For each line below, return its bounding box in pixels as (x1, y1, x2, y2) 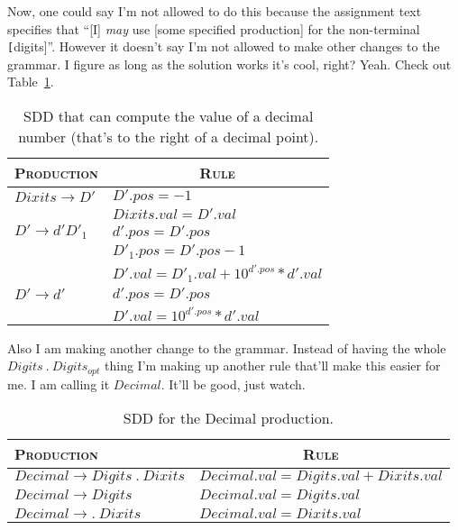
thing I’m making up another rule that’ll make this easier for (105, 356, 441, 375)
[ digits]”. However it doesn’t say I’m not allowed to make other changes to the (7, 37, 440, 56)
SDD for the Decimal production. (123, 407, 334, 429)
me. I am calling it (7, 374, 110, 393)
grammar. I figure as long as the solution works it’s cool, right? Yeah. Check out (7, 54, 452, 73)
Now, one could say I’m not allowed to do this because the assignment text (7, 2, 422, 20)
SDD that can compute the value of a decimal (23, 105, 314, 127)
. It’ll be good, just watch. (160, 374, 306, 393)
